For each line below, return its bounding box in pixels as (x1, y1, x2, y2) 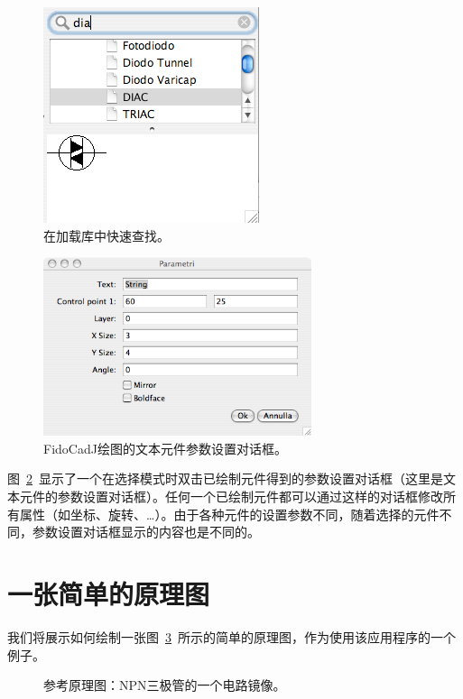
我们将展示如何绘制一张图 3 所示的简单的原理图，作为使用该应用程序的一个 (7, 627, 456, 646)
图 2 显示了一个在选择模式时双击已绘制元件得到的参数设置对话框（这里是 (7, 469, 443, 488)
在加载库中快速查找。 (43, 225, 170, 244)
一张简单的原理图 (7, 575, 210, 612)
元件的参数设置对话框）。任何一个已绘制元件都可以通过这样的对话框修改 (19, 487, 443, 506)
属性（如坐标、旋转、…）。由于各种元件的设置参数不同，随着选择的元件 (19, 504, 440, 523)
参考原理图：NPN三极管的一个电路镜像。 (43, 676, 286, 694)
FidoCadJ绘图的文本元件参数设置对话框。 (43, 438, 287, 457)
